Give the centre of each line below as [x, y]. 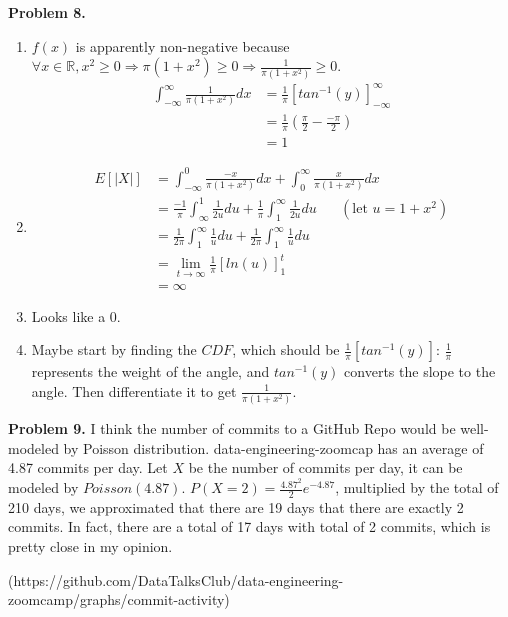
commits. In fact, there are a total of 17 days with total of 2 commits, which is [249, 526]
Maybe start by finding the [114, 349]
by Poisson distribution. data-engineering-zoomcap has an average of [273, 447]
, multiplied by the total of [417, 487]
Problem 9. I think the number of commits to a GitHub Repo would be [232, 428]
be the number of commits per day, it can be [325, 467]
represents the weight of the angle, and [150, 371]
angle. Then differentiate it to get [134, 390]
